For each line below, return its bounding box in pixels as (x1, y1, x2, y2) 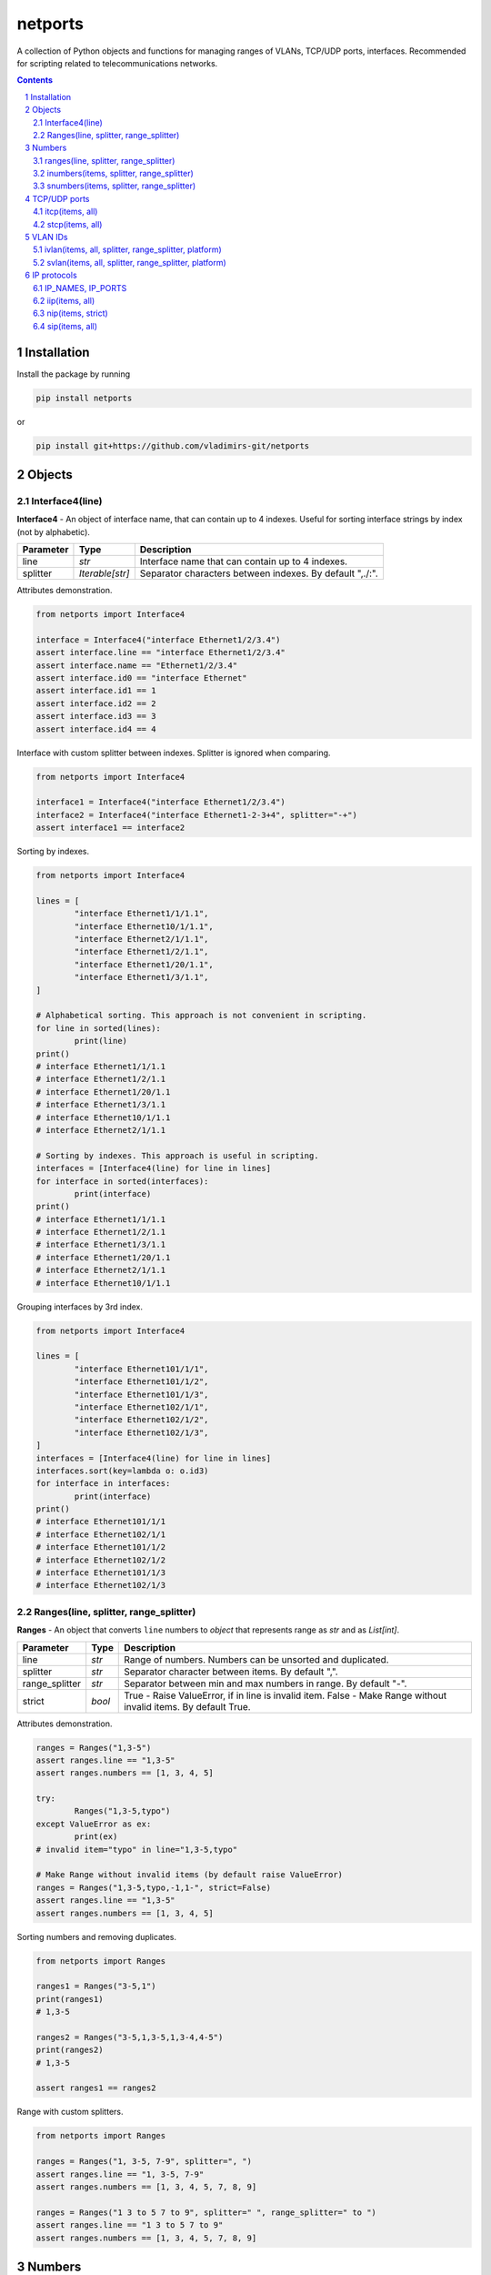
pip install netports (35, 392, 133, 403)
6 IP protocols (25, 269, 77, 281)
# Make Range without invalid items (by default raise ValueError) (35, 1870, 344, 1880)
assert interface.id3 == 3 (35, 711, 156, 722)
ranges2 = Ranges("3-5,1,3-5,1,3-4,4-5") (35, 2032, 224, 2042)
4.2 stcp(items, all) (33, 218, 103, 229)
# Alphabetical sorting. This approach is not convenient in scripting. (35, 1010, 367, 1021)
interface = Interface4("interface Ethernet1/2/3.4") (35, 634, 281, 645)
